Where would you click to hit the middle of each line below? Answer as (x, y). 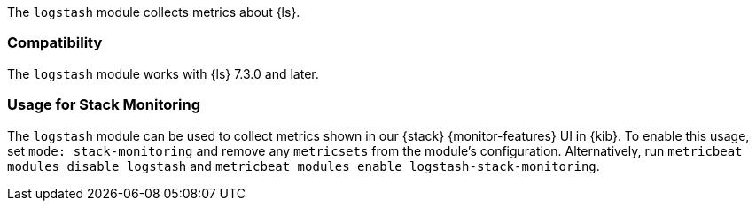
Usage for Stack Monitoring (104, 105)
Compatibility (55, 43)
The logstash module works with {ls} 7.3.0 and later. (163, 73)
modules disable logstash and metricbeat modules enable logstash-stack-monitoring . (304, 166)
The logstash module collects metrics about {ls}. (154, 12)
